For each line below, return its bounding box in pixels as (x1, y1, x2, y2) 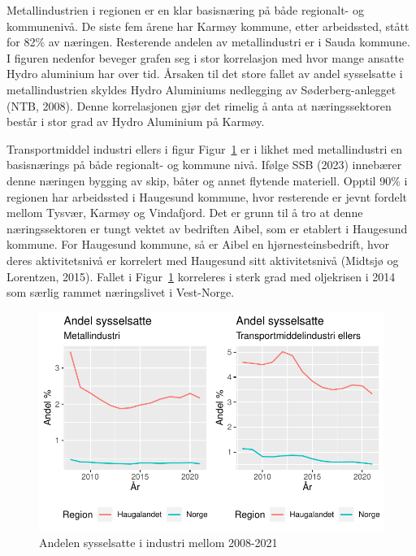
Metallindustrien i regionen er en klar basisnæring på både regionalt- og (6, 2, 364, 18)
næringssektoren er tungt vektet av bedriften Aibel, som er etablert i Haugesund (6, 219, 408, 237)
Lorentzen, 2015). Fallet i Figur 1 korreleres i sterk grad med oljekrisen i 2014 (6, 267, 396, 285)
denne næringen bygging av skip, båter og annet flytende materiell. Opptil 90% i (6, 172, 408, 189)
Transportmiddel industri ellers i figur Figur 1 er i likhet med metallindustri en (6, 140, 402, 157)
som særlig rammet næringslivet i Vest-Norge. (6, 284, 235, 301)
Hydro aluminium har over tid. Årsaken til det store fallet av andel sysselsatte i (6, 65, 403, 82)
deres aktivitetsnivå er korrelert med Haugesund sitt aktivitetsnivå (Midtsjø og (6, 251, 399, 268)
